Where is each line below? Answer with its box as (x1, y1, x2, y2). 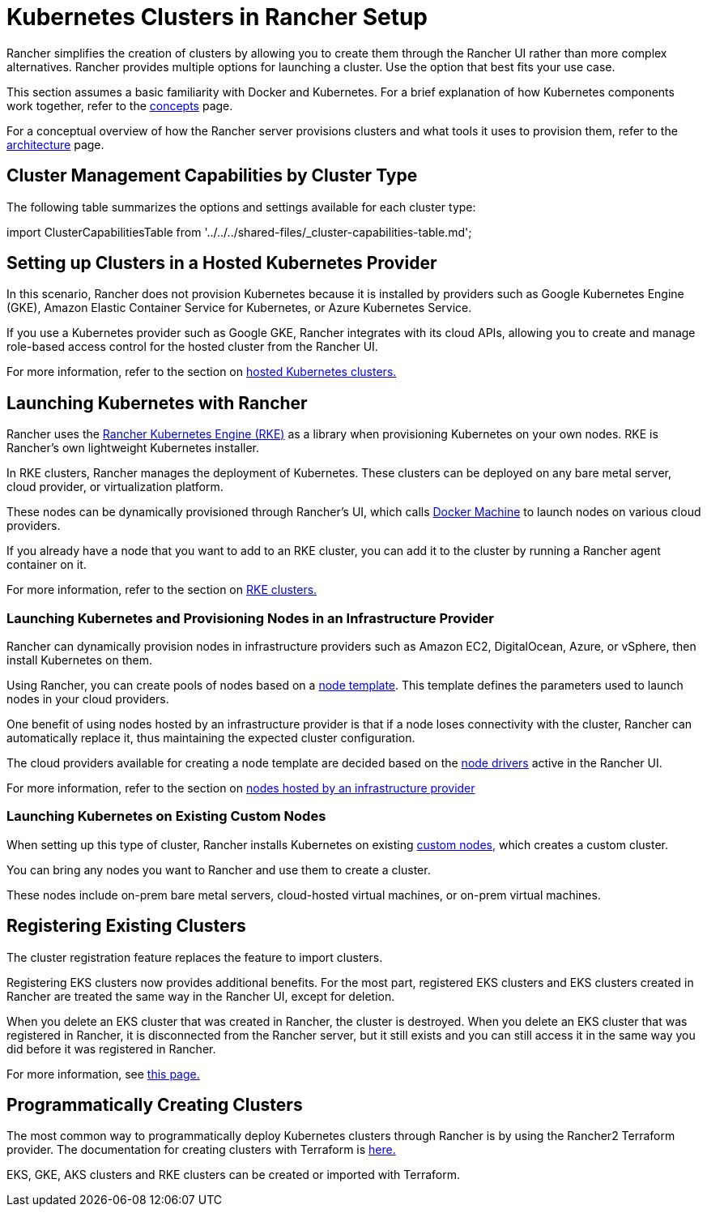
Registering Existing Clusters (6, 916, 246, 937)
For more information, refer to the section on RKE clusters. (6, 583, 317, 597)
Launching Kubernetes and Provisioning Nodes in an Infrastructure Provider (6, 609, 495, 626)
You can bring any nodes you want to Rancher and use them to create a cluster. (6, 862, 431, 877)
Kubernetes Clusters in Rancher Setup (6, 3, 428, 31)
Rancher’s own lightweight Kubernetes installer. (6, 441, 260, 455)
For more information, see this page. (6, 1066, 200, 1081)
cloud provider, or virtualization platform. (6, 480, 224, 494)
